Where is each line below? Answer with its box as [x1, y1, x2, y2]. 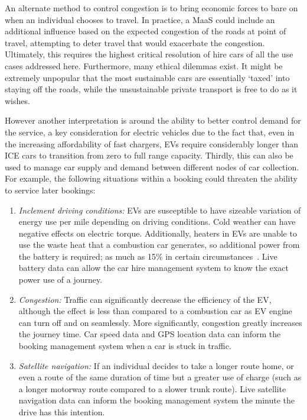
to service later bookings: [5, 183, 96, 196]
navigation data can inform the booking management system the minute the [18, 394, 295, 406]
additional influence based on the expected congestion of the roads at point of [5, 25, 286, 37]
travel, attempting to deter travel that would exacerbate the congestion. [5, 36, 265, 49]
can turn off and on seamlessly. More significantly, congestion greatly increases [18, 316, 302, 328]
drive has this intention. [18, 406, 105, 418]
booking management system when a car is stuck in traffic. [18, 340, 231, 352]
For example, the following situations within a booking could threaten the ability [5, 172, 298, 185]
